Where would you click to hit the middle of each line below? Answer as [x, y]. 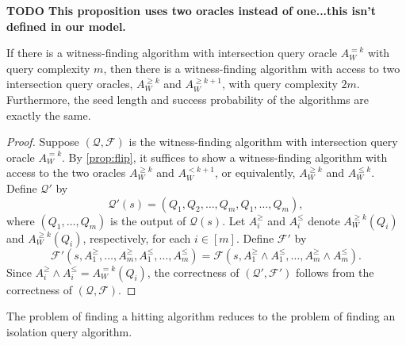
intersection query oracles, [70, 84]
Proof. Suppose [43, 142]
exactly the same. [49, 115]
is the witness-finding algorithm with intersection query [263, 142]
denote [324, 220]
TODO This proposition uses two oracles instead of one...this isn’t [191, 10]
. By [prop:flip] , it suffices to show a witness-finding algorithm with [225, 157]
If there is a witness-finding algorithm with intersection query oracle [172, 53]
